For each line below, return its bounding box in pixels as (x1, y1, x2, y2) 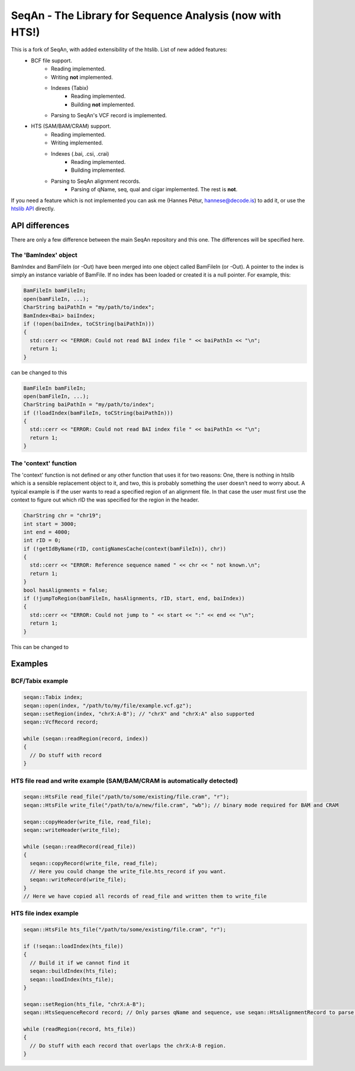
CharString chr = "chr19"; (23, 512, 102, 519)
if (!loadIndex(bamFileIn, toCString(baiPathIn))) (23, 409, 174, 416)
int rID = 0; (23, 537, 62, 544)
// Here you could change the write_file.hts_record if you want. (30, 868, 227, 874)
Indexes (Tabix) (51, 84, 89, 91)
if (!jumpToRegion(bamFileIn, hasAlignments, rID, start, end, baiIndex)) (23, 595, 246, 602)
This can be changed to (11, 643, 69, 651)
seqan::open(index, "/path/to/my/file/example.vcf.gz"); (23, 702, 192, 709)
